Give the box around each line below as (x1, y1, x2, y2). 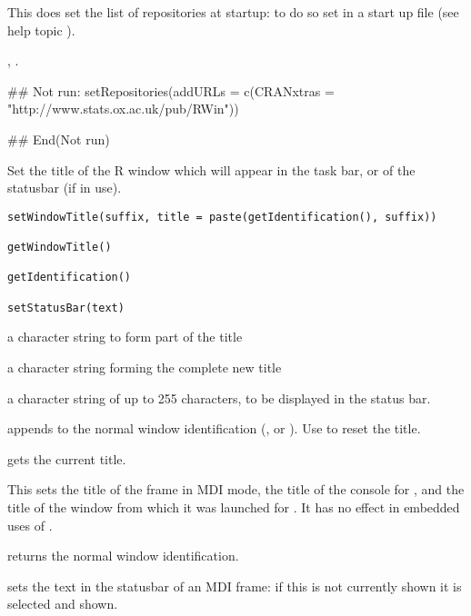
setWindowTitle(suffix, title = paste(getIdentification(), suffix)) (7, 210, 437, 224)
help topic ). (7, 20, 75, 39)
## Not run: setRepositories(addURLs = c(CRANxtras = (7, 81, 335, 100)
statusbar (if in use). (7, 178, 122, 197)
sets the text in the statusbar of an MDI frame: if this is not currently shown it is (7, 576, 462, 595)
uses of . (7, 515, 53, 534)
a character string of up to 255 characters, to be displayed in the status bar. (7, 388, 431, 407)
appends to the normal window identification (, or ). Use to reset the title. (7, 419, 421, 438)
